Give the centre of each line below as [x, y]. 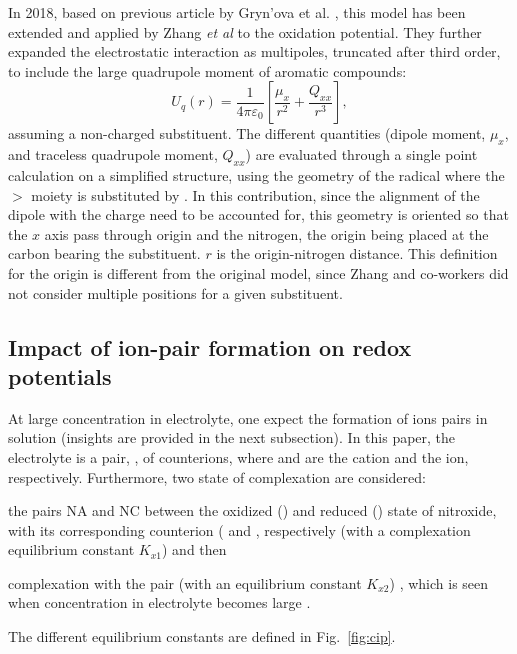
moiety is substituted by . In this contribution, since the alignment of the [255, 194]
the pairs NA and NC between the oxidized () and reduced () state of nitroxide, [252, 510]
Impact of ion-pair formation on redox [210, 346]
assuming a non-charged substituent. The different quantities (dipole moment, [247, 133]
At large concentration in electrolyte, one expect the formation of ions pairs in [248, 417]
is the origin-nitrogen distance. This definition [357, 253]
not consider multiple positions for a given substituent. [175, 292]
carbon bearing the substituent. [104, 253]
